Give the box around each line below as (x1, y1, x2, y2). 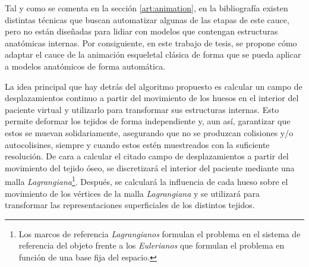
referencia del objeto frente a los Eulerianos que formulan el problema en (18, 239, 285, 252)
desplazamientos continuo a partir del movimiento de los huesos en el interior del (5, 92, 299, 104)
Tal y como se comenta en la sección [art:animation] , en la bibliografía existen (5, 2, 288, 14)
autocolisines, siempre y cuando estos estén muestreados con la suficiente (5, 138, 270, 150)
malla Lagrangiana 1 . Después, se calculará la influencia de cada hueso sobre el (5, 174, 288, 187)
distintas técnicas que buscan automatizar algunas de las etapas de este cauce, (5, 13, 289, 26)
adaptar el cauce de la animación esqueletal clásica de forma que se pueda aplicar (5, 48, 301, 61)
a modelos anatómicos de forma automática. (5, 59, 166, 72)
